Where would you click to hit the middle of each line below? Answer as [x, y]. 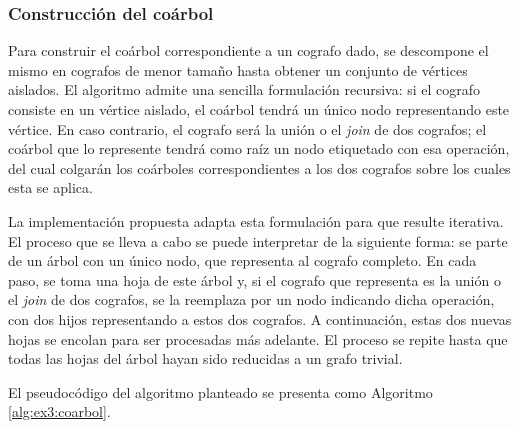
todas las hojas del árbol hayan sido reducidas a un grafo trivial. [205, 358]
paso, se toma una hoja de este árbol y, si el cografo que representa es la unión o [254, 279]
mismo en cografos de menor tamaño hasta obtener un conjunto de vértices [238, 69]
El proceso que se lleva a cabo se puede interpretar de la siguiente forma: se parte [258, 240]
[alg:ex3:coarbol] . [59, 411]
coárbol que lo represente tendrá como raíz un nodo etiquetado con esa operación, [259, 148]
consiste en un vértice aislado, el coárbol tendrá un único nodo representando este [259, 109]
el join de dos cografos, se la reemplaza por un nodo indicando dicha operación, [251, 299]
